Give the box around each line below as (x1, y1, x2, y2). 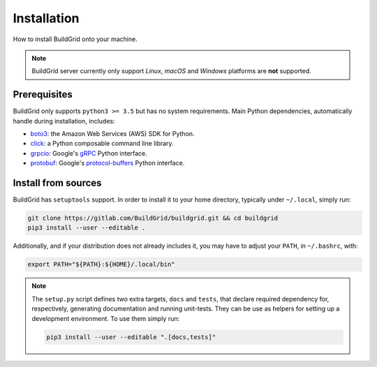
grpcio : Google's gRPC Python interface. (30, 149, 148, 157)
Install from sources (13, 177, 102, 188)
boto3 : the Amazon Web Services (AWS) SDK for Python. (30, 130, 195, 138)
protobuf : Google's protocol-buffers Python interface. (30, 159, 185, 167)
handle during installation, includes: (13, 117, 115, 125)
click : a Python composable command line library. (30, 140, 174, 148)
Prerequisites (13, 89, 73, 100)
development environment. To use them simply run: (31, 314, 180, 322)
